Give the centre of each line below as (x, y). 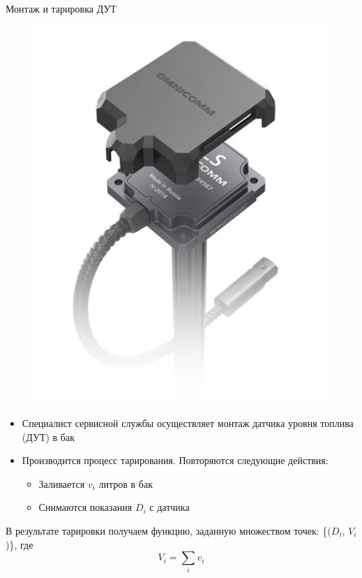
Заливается (62, 483)
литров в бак (126, 483)
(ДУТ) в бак (48, 436)
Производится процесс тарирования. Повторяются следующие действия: (175, 460)
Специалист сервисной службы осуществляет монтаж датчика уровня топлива (188, 422)
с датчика (169, 507)
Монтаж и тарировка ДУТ (61, 8)
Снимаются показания (85, 507)
